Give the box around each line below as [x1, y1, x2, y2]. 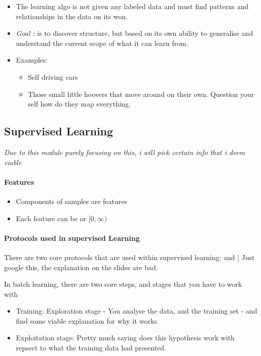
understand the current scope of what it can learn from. [16, 37, 188, 48]
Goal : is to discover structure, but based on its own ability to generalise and [16, 28, 253, 38]
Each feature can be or [16, 213, 86, 223]
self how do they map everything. [28, 98, 131, 109]
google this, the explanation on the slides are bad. [4, 262, 158, 272]
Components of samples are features [16, 195, 127, 206]
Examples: [16, 55, 48, 65]
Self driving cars [28, 71, 78, 82]
